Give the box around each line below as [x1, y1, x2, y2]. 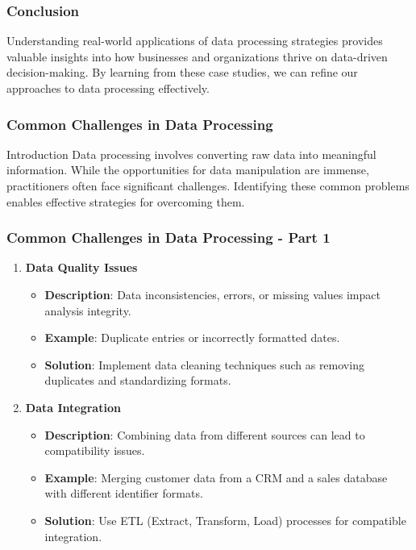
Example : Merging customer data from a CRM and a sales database [44, 469, 388, 485]
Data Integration [25, 398, 121, 415]
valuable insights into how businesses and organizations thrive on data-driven [6, 48, 388, 65]
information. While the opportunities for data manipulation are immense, [6, 161, 369, 178]
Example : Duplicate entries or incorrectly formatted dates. [44, 329, 340, 346]
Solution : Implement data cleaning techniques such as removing [44, 356, 364, 373]
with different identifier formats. [44, 485, 203, 502]
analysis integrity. [44, 302, 131, 319]
